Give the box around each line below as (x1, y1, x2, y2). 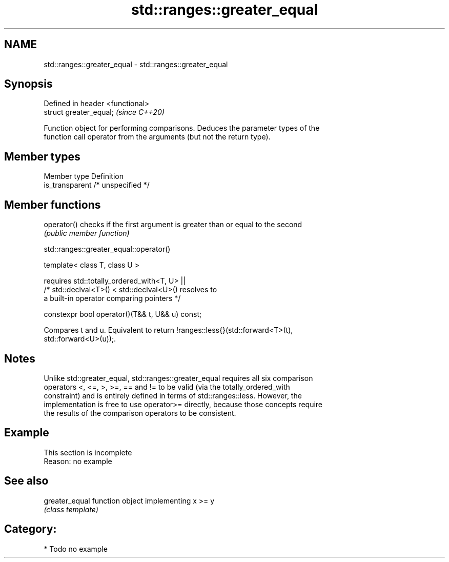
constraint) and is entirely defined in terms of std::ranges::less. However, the (44, 391, 302, 400)
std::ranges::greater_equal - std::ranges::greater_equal (44, 59, 228, 69)
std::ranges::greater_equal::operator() (44, 245, 171, 254)
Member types (4, 150, 80, 163)
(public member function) (44, 229, 130, 238)
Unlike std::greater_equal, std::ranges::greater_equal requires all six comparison (44, 373, 313, 383)
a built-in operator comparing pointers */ (44, 294, 181, 303)
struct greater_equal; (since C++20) (44, 108, 165, 117)
